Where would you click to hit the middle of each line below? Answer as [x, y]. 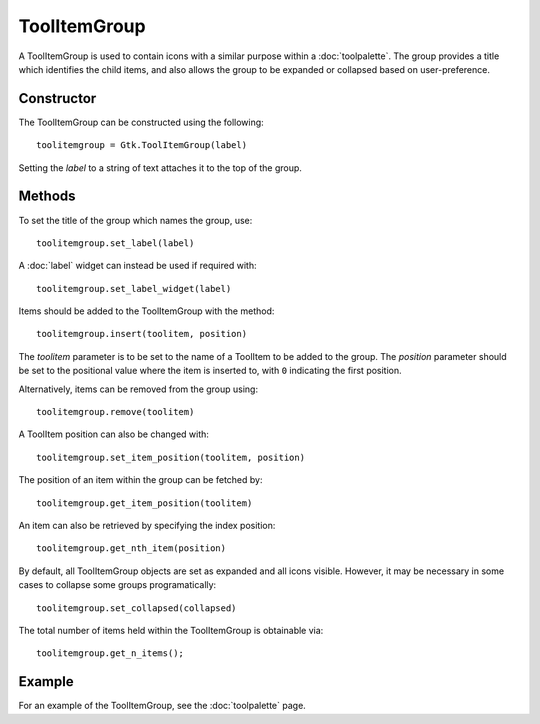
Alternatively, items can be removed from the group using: [138, 389]
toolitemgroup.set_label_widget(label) [134, 288]
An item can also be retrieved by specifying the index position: [147, 525]
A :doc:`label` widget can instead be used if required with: [137, 266]
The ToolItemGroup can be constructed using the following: [141, 122]
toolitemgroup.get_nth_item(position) [131, 548]
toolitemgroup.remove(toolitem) [115, 412]
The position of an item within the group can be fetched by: [140, 480]
